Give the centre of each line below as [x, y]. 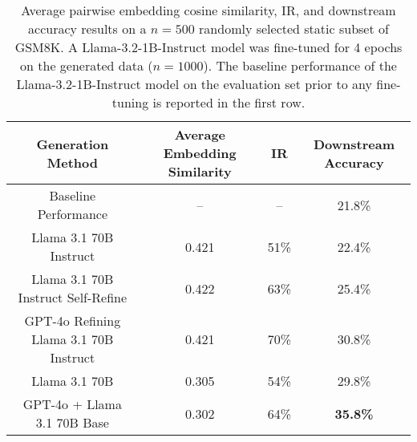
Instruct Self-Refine [73, 297]
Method [72, 162]
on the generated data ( [87, 65]
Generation [73, 144]
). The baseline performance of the [300, 65]
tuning [130, 102]
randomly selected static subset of [294, 28]
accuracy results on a [87, 28]
